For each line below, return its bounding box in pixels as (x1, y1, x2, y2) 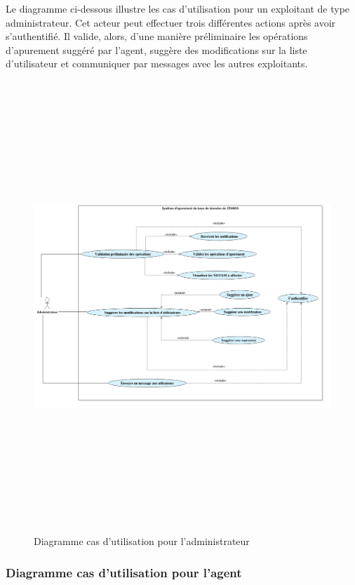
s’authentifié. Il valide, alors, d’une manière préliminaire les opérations (6, 29, 308, 43)
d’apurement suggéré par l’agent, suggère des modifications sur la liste (6, 42, 307, 57)
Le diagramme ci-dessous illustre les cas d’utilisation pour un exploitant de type (6, 1, 350, 15)
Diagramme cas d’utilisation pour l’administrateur (34, 534, 250, 549)
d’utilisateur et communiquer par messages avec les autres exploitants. (6, 56, 308, 71)
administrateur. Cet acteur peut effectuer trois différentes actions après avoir (6, 15, 336, 29)
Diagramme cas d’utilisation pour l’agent (6, 563, 242, 581)
